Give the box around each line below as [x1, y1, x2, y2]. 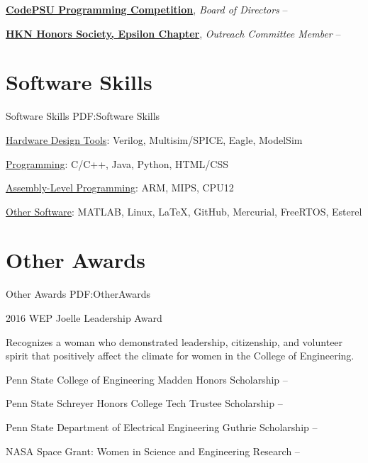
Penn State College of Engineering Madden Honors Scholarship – [6, 372, 288, 386]
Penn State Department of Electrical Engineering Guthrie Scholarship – [6, 419, 318, 434]
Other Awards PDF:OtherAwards [6, 286, 150, 301]
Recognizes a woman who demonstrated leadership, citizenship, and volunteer [6, 334, 343, 349]
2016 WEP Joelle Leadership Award [6, 311, 162, 325]
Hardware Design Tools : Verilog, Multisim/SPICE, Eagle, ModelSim [6, 132, 303, 147]
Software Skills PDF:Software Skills [6, 108, 160, 123]
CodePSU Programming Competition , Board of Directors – [6, 2, 288, 16]
